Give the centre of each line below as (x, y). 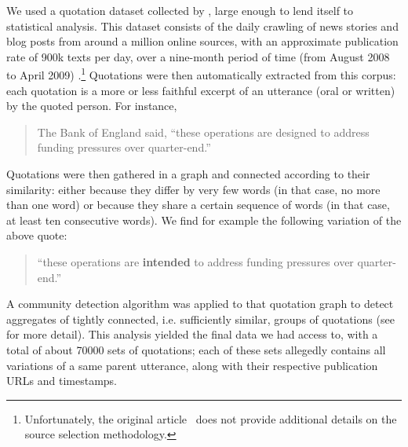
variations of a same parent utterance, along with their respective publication (192, 365)
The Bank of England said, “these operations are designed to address (203, 132)
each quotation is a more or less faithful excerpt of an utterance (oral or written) (201, 90)
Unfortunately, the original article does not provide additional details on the (211, 418)
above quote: (37, 235)
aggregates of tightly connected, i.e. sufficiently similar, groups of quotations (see (200, 319)
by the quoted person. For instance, (92, 106)
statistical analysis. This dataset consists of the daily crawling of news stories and (202, 26)
